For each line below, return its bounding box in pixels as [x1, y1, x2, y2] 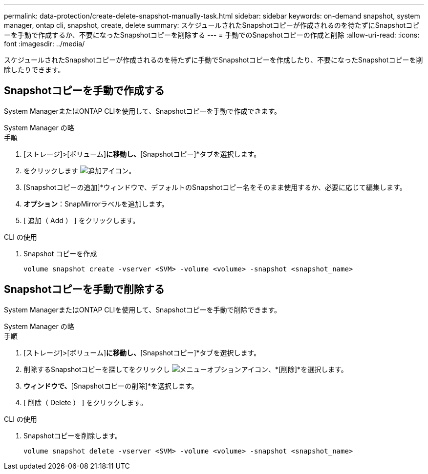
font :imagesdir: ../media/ [4, 40, 85, 48]
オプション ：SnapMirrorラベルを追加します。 [23, 199, 169, 208]
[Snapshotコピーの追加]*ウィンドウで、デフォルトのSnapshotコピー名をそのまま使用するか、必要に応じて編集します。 [23, 183, 407, 191]
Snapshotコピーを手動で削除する [4, 283, 165, 296]
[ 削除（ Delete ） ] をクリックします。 [23, 398, 147, 407]
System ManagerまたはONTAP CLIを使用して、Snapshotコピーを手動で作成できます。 [4, 106, 281, 115]
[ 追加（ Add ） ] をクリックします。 [23, 216, 140, 225]
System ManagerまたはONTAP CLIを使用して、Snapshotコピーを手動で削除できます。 [4, 305, 281, 314]
